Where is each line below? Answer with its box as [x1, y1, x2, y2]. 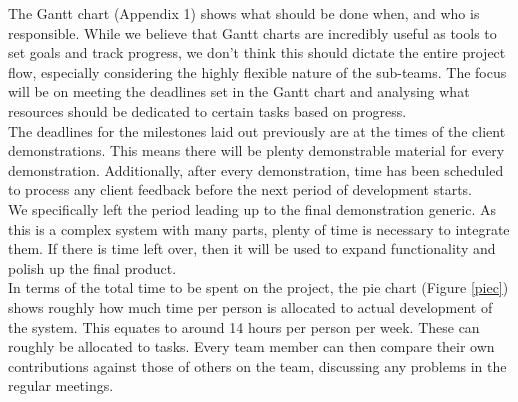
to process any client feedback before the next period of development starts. [8, 179, 473, 200]
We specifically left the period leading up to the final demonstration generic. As [8, 198, 497, 219]
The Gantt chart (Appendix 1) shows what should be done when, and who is [8, 3, 480, 23]
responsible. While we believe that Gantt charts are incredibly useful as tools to [8, 22, 497, 43]
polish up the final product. [8, 257, 177, 278]
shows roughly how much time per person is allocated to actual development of [8, 296, 493, 317]
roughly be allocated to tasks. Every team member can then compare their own [8, 336, 495, 357]
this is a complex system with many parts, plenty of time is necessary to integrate [8, 218, 510, 239]
